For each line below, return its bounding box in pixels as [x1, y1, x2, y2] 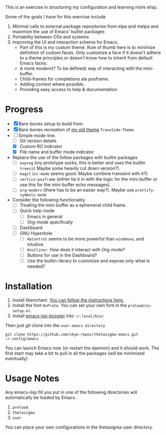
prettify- [135, 188, 156, 193]
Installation [5, 281, 53, 292]
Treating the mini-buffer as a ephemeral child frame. [19, 202, 127, 208]
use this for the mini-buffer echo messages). [19, 182, 111, 188]
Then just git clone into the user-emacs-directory [5, 322, 106, 328]
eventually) [5, 355, 28, 361]
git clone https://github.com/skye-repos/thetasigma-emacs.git [5, 332, 139, 337]
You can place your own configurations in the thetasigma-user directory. [5, 424, 154, 430]
